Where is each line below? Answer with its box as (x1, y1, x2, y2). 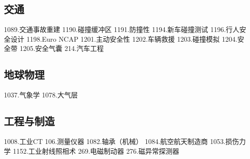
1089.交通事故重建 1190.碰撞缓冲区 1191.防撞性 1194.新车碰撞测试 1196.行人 (4, 24, 240, 34)
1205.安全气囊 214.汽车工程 (19, 43, 104, 53)
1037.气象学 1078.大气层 (4, 90, 78, 100)
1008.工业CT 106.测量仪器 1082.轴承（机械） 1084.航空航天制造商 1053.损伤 (4, 136, 239, 146)
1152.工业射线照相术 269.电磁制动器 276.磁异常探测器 (13, 145, 179, 156)
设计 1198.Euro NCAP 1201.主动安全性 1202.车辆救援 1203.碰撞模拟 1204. (10, 33, 237, 44)
